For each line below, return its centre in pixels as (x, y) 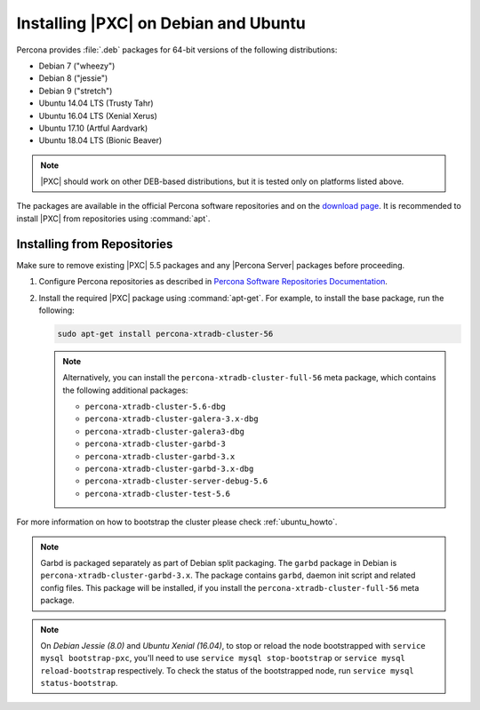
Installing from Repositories (95, 244)
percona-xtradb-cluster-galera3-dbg (164, 431)
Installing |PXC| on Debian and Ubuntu (161, 23)
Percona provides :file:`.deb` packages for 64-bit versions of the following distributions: (177, 50)
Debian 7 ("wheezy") (77, 66)
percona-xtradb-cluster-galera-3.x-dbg (172, 419)
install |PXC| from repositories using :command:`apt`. (113, 219)
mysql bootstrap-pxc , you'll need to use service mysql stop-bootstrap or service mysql (223, 658)
